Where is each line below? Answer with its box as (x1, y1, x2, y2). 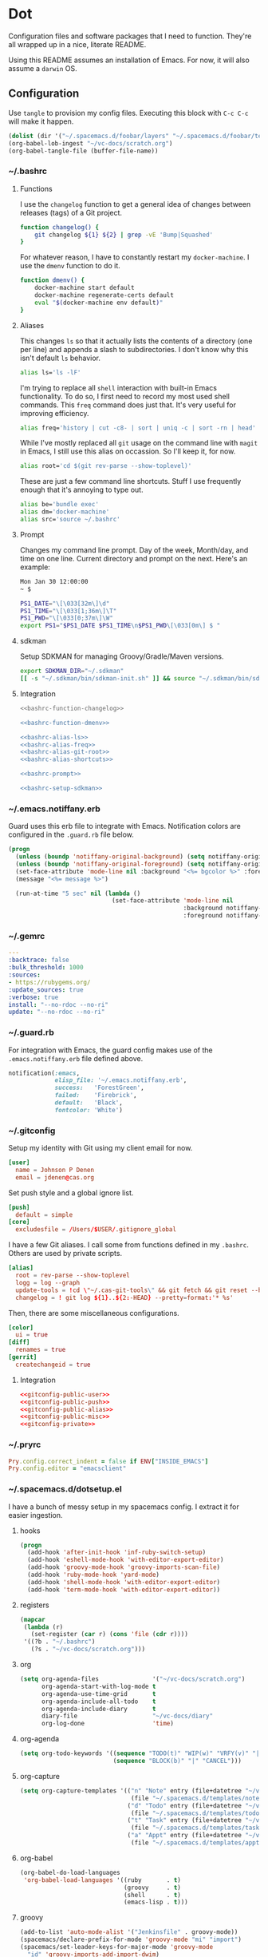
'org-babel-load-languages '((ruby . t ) (23, 1876, 181, 1884)
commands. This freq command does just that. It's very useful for (19, 400, 237, 410)
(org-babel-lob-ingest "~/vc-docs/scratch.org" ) (8, 139, 173, 148)
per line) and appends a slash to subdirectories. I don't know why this (19, 344, 249, 354)
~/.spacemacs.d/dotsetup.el (8, 1484, 122, 1495)
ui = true (15, 1331, 48, 1339)
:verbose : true (8, 993, 59, 1001)
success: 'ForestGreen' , (54, 1083, 145, 1092)
